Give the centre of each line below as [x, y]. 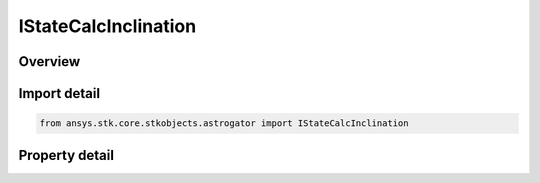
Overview [49, 61]
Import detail [59, 93]
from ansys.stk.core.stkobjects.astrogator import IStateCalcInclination [224, 123]
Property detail [66, 155]
